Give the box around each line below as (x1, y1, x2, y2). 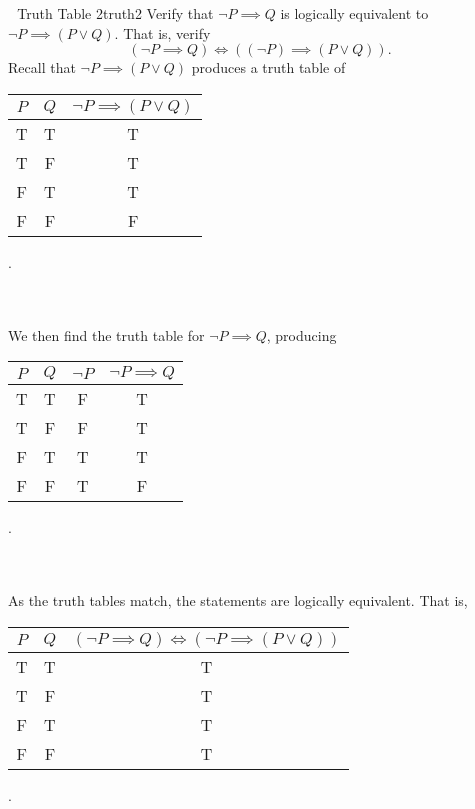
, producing (266, 324, 337, 345)
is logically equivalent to (280, 3, 429, 23)
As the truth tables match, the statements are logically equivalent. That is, (8, 589, 468, 610)
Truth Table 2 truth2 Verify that (17, 3, 214, 23)
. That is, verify (114, 22, 211, 43)
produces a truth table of (191, 57, 346, 78)
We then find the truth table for (8, 324, 205, 345)
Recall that (8, 57, 76, 78)
